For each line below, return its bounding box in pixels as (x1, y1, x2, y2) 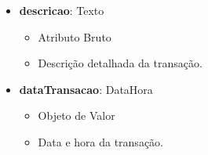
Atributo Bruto (38, 28, 111, 45)
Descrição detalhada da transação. (38, 55, 203, 71)
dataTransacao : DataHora (19, 81, 153, 97)
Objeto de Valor (38, 107, 115, 124)
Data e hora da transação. (38, 133, 163, 150)
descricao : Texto (19, 2, 104, 18)
